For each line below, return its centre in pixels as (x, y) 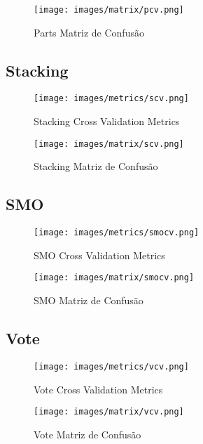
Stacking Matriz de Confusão (96, 166)
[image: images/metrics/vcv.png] (111, 366)
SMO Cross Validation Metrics (99, 255)
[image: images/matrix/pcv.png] (109, 10)
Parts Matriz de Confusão (89, 32)
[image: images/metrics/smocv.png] (117, 233)
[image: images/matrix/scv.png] (109, 144)
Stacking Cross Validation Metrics (107, 121)
